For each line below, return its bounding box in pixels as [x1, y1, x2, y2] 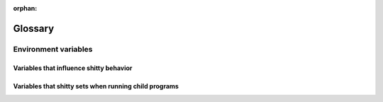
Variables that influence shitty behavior [13, 64, 133, 72]
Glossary [13, 22, 55, 35]
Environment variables [13, 44, 93, 54]
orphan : [13, 4, 38, 12]
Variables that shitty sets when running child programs [13, 81, 179, 90]
